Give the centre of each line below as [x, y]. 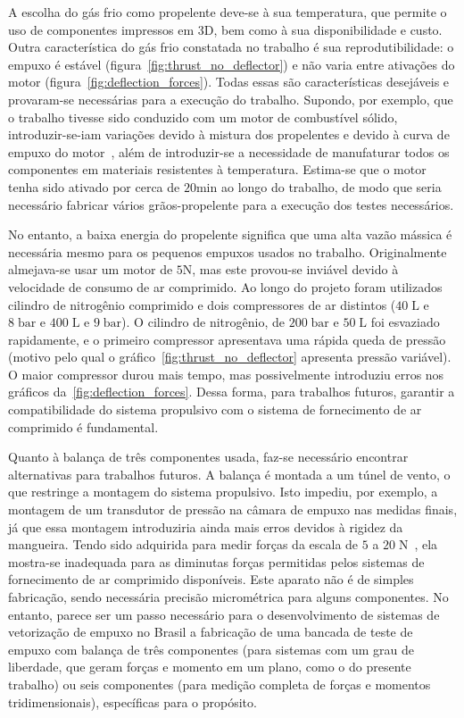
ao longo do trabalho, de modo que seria [331, 186]
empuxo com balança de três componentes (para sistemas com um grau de [211, 649]
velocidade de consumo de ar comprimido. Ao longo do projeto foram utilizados [225, 286]
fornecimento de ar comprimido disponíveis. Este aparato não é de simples [211, 579]
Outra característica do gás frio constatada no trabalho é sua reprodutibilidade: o [231, 47]
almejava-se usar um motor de [91, 269]
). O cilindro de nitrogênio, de [203, 322]
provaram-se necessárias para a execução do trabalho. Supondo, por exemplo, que [231, 99]
